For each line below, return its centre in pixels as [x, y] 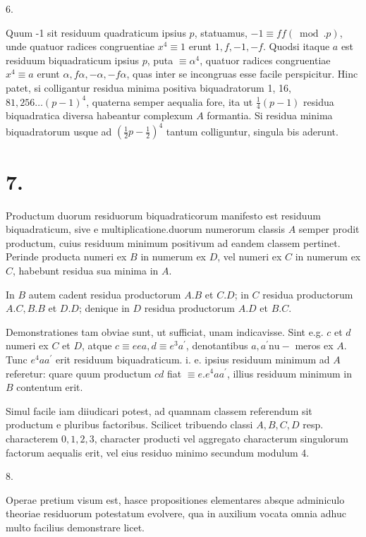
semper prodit [329, 229]
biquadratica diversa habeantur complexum [99, 115]
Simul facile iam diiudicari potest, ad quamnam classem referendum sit [159, 410]
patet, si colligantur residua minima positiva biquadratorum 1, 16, [148, 87]
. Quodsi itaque [296, 46]
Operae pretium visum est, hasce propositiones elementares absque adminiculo [175, 499]
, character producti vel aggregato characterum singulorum [221, 438]
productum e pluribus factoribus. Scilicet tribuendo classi [129, 424]
